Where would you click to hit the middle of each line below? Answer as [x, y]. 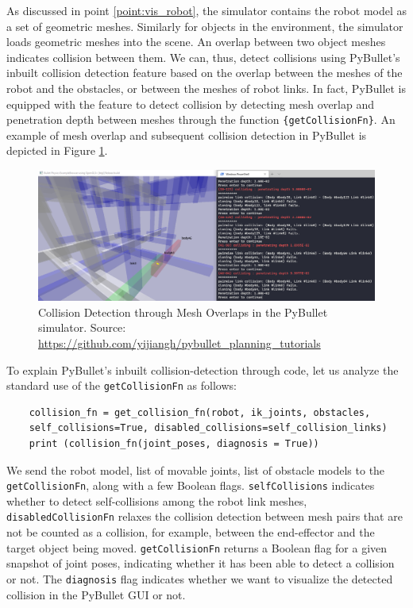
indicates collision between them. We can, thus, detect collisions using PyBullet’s [203, 57]
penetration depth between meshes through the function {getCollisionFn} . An [201, 119]
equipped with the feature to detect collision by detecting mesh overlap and [191, 104]
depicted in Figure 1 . [57, 150]
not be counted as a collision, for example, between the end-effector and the [191, 532]
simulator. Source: [82, 327]
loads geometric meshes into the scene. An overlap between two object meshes [196, 42]
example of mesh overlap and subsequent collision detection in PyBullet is [187, 135]
